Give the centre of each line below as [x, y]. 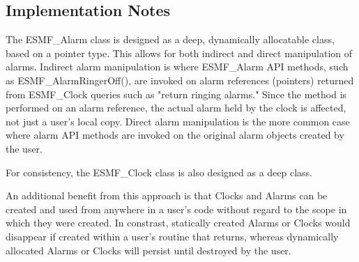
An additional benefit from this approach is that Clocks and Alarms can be [167, 195]
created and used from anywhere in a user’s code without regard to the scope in [176, 209]
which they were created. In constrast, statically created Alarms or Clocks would [178, 223]
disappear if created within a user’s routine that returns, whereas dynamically [172, 236]
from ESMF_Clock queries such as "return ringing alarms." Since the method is [176, 94]
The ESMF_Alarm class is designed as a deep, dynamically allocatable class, [170, 39]
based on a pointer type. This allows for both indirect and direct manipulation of [179, 53]
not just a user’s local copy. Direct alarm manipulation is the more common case [178, 121]
